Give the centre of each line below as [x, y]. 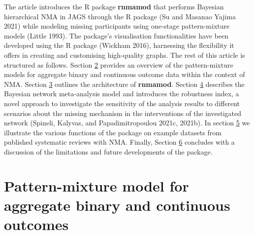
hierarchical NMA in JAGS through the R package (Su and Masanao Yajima [120, 16]
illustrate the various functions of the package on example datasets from [113, 132]
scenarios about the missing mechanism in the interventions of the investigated [123, 113]
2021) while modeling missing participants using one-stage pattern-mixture [117, 26]
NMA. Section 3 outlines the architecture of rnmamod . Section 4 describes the [124, 84]
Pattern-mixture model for [96, 185]
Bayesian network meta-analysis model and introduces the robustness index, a [122, 94]
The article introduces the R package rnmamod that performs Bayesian [114, 6]
